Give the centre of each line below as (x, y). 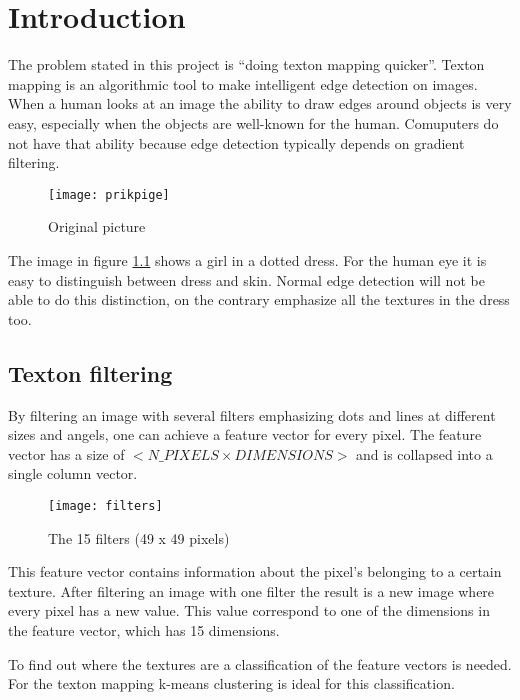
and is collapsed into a (424, 453)
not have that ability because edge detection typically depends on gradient (236, 142)
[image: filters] (105, 505)
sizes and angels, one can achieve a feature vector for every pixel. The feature (245, 434)
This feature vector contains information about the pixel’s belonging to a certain (255, 571)
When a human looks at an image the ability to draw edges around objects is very (260, 103)
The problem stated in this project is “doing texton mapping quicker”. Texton (246, 64)
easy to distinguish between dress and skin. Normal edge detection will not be (246, 279)
